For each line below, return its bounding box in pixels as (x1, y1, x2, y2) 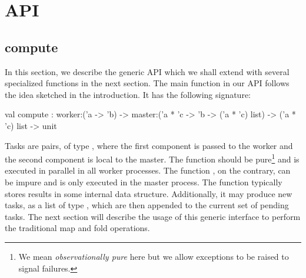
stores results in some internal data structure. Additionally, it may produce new (5, 187, 292, 199)
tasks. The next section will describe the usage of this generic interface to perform (5, 210, 301, 222)
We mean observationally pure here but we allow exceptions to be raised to (18, 250, 289, 262)
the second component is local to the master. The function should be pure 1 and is (5, 151, 300, 165)
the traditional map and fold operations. (5, 222, 150, 234)
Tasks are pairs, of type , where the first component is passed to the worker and (5, 139, 293, 151)
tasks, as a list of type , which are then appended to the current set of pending (5, 199, 289, 211)
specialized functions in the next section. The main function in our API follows (5, 77, 290, 89)
